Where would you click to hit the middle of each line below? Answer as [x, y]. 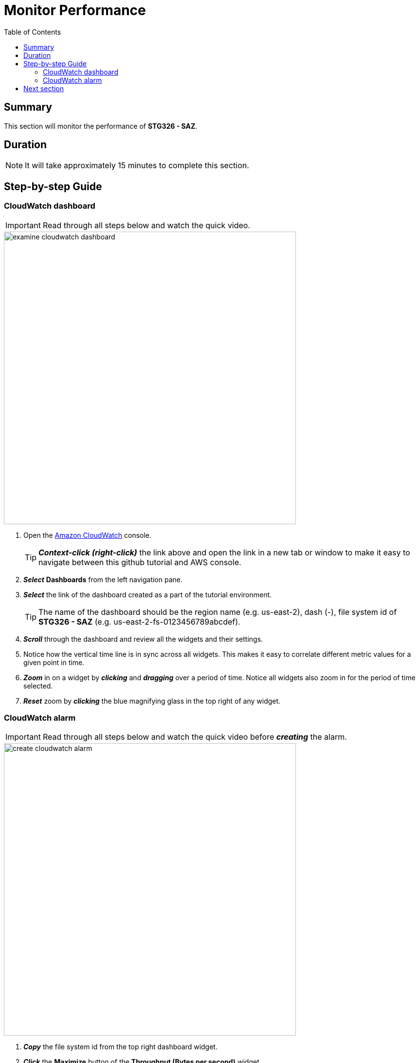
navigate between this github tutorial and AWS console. [140, 562]
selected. [38, 686]
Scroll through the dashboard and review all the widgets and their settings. [143, 639]
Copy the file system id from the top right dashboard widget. [120, 1047]
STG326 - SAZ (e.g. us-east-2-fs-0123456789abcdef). [139, 621]
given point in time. [54, 662]
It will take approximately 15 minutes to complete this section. [137, 166]
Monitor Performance [75, 10]
